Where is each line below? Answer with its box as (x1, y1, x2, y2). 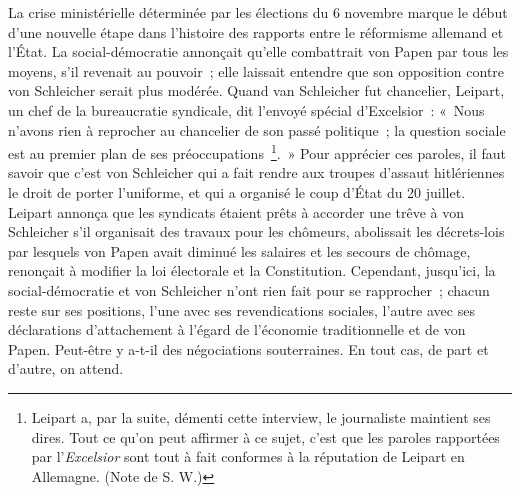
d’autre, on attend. (8, 358, 124, 379)
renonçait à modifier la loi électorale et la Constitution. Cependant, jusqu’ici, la (8, 260, 496, 281)
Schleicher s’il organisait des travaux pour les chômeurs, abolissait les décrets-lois (8, 221, 505, 242)
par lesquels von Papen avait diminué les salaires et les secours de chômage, (8, 240, 471, 261)
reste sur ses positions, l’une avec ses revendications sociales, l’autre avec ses (8, 299, 475, 320)
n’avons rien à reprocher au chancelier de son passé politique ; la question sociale (8, 119, 506, 140)
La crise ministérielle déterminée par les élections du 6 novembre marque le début (8, 2, 508, 22)
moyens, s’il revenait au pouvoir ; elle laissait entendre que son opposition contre (8, 60, 505, 81)
